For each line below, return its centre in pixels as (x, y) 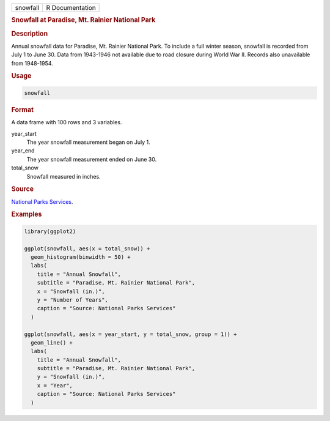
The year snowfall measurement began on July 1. (88, 142)
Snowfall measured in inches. (64, 176)
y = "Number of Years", (72, 300)
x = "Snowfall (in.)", (71, 291)
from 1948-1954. (32, 63)
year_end (23, 151)
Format (22, 110)
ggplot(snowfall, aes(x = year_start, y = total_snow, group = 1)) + (130, 334)
